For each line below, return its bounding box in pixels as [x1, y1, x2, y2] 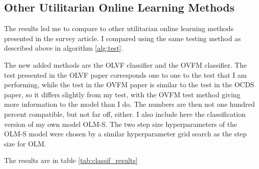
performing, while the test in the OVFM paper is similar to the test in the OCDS [4, 79, 254, 90]
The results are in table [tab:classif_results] [4, 155, 138, 165]
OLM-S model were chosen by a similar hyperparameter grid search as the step [4, 128, 247, 139]
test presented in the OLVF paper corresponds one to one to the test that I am [4, 69, 247, 80]
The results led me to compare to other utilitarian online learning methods [4, 23, 234, 34]
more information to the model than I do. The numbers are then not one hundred [4, 99, 255, 109]
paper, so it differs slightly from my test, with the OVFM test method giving [4, 89, 240, 99]
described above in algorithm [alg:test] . [4, 43, 123, 53]
